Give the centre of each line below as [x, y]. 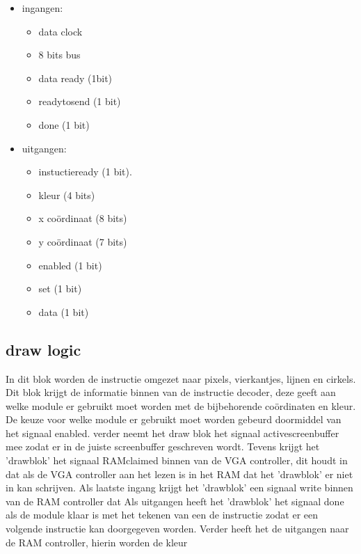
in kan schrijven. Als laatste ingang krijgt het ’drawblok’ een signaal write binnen [179, 488]
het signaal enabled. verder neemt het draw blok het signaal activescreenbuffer [173, 433]
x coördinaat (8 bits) [83, 218]
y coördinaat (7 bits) [83, 241]
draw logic [43, 349]
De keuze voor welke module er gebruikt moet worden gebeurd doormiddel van [174, 419]
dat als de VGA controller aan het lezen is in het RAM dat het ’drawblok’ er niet [179, 474]
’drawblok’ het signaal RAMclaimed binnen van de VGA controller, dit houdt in [177, 460]
